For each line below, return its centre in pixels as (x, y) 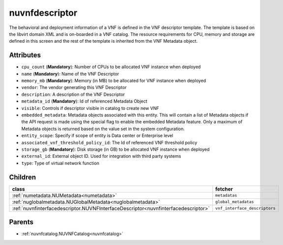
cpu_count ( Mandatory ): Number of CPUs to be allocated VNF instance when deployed (111, 67)
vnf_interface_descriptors (245, 208)
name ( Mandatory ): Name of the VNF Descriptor (70, 74)
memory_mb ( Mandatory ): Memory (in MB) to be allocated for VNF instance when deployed (114, 81)
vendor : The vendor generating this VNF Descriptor (74, 87)
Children (23, 177)
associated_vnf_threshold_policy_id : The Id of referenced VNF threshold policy (109, 142)
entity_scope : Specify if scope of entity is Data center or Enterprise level (97, 136)
